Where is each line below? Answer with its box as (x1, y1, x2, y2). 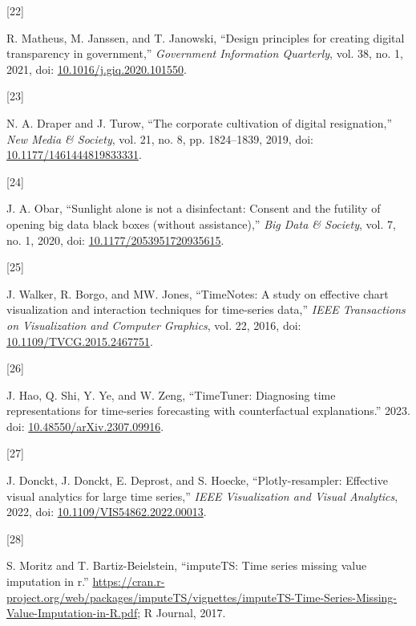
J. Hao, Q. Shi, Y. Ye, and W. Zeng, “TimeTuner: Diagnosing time (6, 386, 336, 403)
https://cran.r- (92, 573, 165, 590)
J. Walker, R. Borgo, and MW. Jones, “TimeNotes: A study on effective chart (6, 285, 389, 302)
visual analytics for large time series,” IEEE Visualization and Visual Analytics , (6, 487, 398, 504)
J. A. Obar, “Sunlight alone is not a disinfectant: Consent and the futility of (6, 200, 381, 217)
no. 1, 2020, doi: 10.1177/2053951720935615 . (6, 231, 224, 248)
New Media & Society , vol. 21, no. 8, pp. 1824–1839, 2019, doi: (6, 130, 313, 147)
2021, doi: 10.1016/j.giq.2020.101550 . (6, 60, 187, 77)
